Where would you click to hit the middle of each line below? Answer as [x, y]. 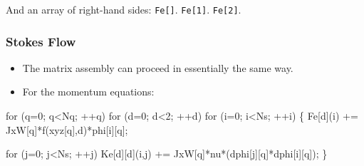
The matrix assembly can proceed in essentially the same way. [158, 67]
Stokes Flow [41, 41]
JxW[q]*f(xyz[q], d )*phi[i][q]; [67, 129]
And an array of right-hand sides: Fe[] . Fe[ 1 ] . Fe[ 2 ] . [124, 9]
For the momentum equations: [88, 92]
